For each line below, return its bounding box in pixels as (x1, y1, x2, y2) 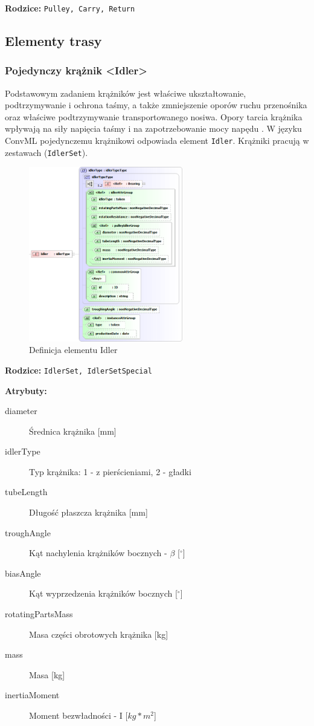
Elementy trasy (5, 31, 102, 50)
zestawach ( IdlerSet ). (5, 146, 88, 158)
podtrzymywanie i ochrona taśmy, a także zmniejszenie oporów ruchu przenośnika (5, 99, 307, 111)
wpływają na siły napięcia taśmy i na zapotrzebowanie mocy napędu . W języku (5, 122, 302, 135)
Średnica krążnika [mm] (29, 424, 117, 437)
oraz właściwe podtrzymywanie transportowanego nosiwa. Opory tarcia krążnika (5, 110, 303, 123)
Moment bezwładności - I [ (29, 709, 128, 722)
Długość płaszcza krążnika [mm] (29, 506, 148, 519)
